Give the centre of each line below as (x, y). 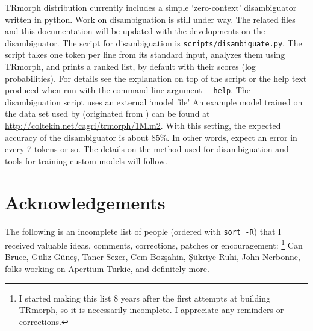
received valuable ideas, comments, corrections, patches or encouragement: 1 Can (154, 244)
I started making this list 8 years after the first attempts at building (144, 298)
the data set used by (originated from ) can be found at (107, 113)
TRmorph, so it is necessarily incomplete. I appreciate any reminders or (151, 310)
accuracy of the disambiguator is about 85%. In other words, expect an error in (151, 137)
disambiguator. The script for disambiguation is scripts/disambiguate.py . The (153, 42)
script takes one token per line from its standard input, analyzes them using (145, 54)
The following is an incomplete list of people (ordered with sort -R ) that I (143, 231)
